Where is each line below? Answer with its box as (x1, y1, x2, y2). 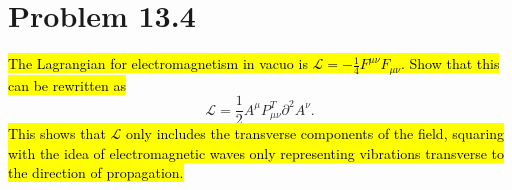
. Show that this (400, 53, 500, 74)
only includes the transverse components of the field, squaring (125, 123, 505, 144)
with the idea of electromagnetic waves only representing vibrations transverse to (8, 142, 505, 163)
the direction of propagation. (8, 162, 184, 183)
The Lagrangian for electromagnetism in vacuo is (8, 53, 308, 74)
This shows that (8, 123, 106, 144)
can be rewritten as (8, 74, 126, 95)
